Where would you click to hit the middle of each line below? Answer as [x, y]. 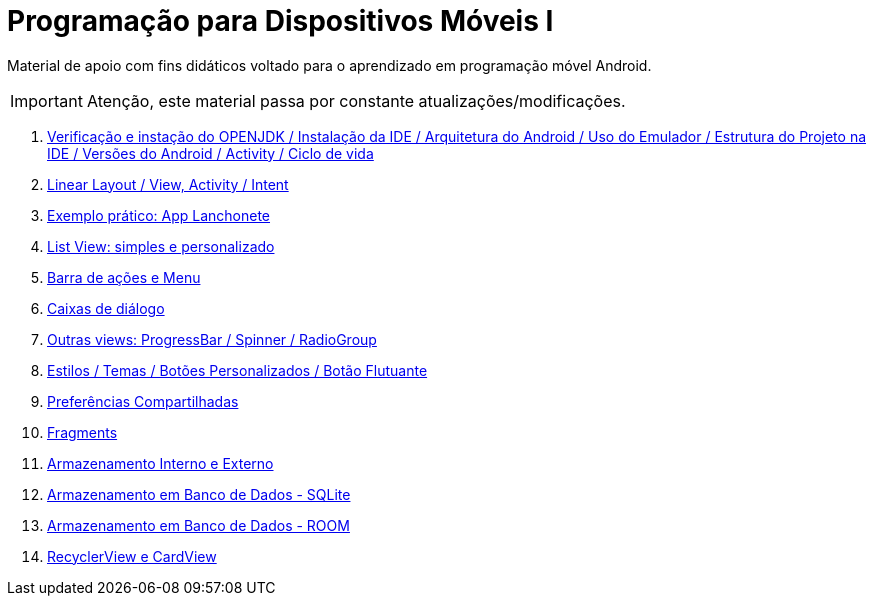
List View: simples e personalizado [161, 246]
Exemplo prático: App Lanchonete [159, 215]
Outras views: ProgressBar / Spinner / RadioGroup [212, 339]
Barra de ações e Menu [124, 277]
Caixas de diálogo [106, 308]
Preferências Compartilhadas [143, 401]
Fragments [82, 432]
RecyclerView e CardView [132, 556]
